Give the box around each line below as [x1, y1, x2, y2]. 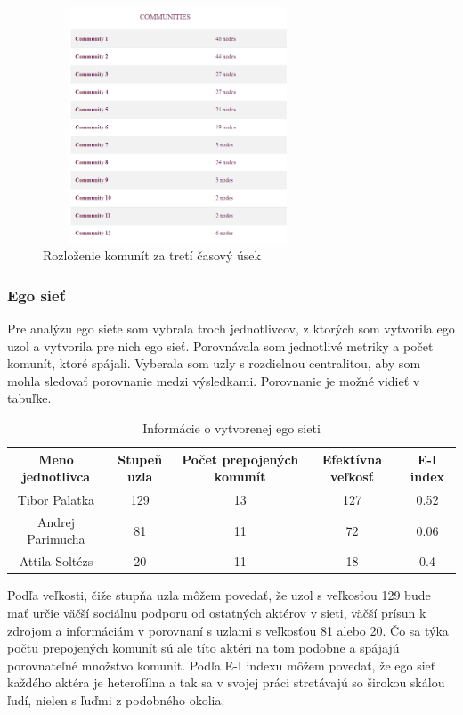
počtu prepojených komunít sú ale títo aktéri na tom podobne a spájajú [7, 638, 400, 657]
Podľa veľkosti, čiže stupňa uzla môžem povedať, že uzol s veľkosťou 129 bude [7, 586, 431, 604]
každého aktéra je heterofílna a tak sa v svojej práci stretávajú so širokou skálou [7, 673, 445, 692]
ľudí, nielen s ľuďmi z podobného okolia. [7, 690, 225, 709]
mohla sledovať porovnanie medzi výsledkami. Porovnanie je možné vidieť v [7, 371, 420, 390]
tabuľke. [7, 389, 52, 407]
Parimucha [27, 530, 85, 548]
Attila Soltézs [19, 552, 93, 571]
